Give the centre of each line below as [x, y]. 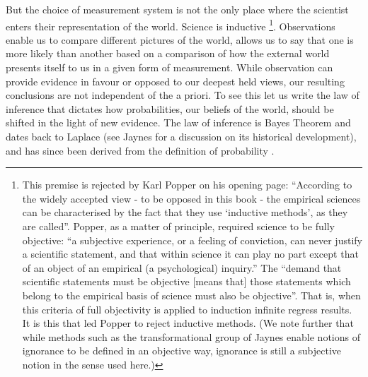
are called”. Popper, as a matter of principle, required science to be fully [178, 226]
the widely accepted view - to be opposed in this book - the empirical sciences [191, 198]
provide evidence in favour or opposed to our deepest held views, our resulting [175, 81]
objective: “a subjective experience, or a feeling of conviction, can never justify [192, 240]
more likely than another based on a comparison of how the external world [168, 53]
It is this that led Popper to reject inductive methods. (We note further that [188, 323]
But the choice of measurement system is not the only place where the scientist [177, 9]
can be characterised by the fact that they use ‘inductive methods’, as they [185, 212]
